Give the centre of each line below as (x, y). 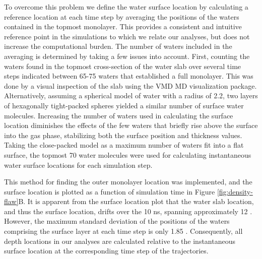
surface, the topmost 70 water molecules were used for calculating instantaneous (128, 154)
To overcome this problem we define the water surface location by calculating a (126, 7)
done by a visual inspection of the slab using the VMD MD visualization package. (130, 85)
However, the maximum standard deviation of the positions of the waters (117, 221)
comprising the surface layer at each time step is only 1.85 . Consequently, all (123, 231)
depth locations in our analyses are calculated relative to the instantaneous (120, 241)
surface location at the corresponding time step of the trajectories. (106, 251)
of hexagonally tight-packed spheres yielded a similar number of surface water (124, 105)
